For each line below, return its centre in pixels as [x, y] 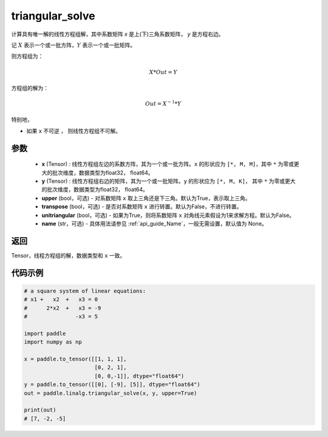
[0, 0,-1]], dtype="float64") [139, 376]
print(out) [40, 410]
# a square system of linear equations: [85, 291]
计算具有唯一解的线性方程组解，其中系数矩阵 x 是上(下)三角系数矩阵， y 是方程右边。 [118, 34]
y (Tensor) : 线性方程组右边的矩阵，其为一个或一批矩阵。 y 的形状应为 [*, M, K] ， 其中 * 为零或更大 [169, 181]
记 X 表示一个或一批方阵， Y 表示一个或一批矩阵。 [73, 45]
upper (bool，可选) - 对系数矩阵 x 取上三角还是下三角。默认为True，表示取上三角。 [146, 198]
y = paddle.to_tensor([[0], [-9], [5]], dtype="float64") [112, 385]
